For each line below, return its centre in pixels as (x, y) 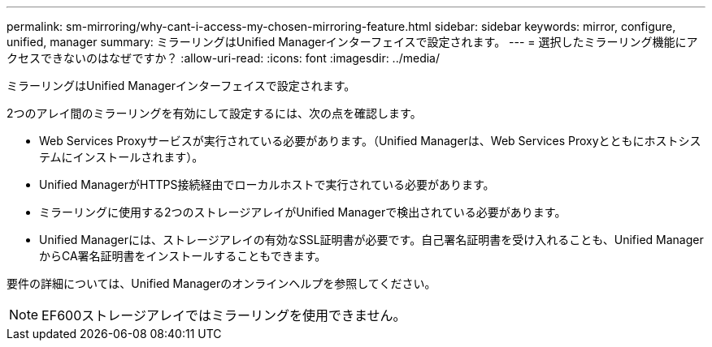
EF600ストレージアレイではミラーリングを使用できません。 (224, 315)
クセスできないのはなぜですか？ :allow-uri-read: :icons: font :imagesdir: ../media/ (224, 58)
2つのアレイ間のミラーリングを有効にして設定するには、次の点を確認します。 (214, 113)
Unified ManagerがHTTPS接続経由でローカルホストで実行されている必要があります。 (267, 184)
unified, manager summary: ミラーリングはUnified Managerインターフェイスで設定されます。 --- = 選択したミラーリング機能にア (352, 42)
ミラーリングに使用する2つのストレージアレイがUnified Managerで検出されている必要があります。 (303, 212)
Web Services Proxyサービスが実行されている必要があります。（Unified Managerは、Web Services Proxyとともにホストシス (370, 141)
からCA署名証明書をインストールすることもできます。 (183, 256)
